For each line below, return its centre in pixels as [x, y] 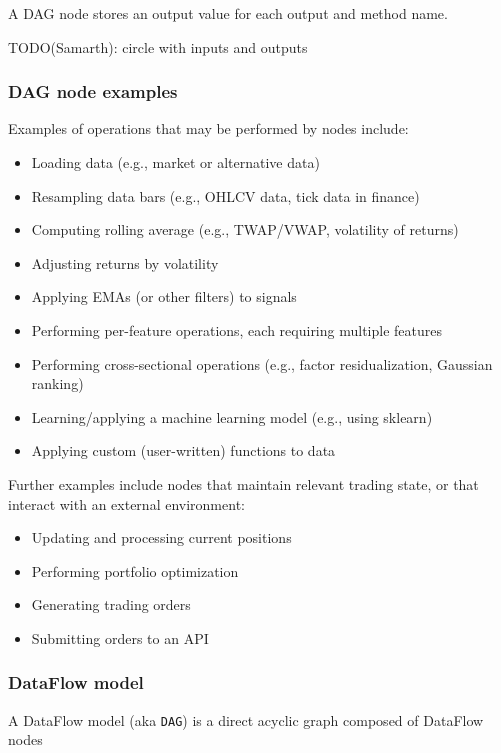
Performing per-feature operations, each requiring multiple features [236, 329]
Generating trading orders [111, 604]
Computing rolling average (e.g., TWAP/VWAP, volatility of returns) [245, 229]
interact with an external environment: [126, 503]
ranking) [57, 383]
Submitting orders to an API [120, 637]
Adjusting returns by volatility [125, 262]
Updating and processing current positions [161, 537]
